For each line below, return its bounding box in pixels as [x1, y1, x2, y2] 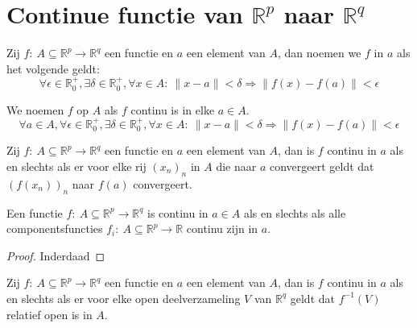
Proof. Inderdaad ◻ [6, 247, 105, 264]
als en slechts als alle [243, 204, 346, 221]
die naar [216, 157, 257, 174]
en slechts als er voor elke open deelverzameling [6, 289, 241, 306]
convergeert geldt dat [269, 157, 374, 174]
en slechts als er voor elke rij [6, 157, 147, 174]
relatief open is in [6, 305, 93, 322]
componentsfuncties [6, 220, 103, 237]
